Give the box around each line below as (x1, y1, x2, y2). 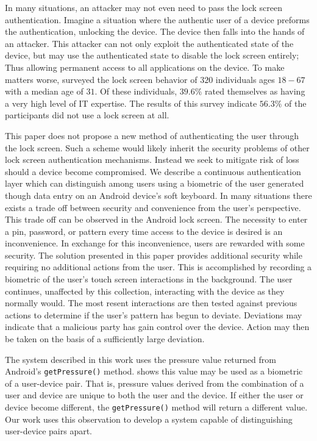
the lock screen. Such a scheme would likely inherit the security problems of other (5, 141, 310, 154)
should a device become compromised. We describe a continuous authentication (5, 165, 301, 177)
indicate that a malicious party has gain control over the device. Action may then (5, 320, 310, 333)
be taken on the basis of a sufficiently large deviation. (5, 332, 205, 345)
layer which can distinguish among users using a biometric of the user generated (5, 177, 304, 190)
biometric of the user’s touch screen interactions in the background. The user (5, 273, 293, 285)
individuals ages (215, 73, 275, 85)
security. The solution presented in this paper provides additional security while (5, 248, 302, 261)
